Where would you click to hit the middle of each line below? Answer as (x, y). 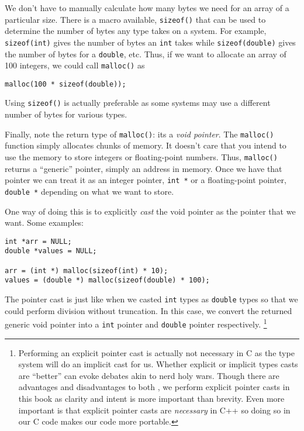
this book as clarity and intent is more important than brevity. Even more (151, 398)
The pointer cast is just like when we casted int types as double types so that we (151, 299)
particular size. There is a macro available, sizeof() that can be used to (135, 19)
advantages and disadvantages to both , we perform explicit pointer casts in (154, 387)
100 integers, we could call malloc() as (75, 65)
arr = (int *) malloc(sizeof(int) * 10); (87, 270)
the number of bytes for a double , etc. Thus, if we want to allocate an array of (146, 54)
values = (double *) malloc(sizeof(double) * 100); (107, 280)
